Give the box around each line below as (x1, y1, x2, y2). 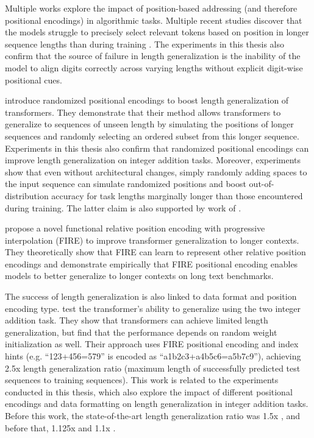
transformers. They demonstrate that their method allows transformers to (5, 105, 281, 118)
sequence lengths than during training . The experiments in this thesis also (5, 37, 285, 50)
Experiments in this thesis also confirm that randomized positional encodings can (5, 141, 309, 154)
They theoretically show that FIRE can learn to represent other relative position (5, 245, 306, 258)
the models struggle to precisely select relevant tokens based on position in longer (5, 26, 309, 38)
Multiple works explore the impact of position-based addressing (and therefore (5, 2, 298, 14)
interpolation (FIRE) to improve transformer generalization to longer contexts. (5, 233, 299, 246)
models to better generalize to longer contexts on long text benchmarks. (5, 269, 274, 282)
